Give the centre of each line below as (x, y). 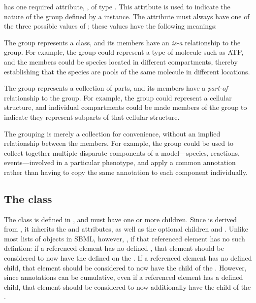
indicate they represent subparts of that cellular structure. (92, 117)
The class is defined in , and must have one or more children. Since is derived (121, 219)
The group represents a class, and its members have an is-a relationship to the (122, 42)
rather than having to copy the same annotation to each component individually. (126, 172)
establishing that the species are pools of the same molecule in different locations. (127, 71)
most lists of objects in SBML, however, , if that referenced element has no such (125, 238)
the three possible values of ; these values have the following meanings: (111, 26)
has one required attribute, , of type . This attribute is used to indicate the (117, 6)
